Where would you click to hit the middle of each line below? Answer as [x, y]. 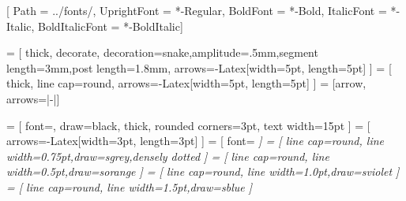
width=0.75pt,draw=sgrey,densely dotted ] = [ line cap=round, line [168, 156]
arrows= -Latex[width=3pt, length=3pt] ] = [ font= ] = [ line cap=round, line [195, 141]
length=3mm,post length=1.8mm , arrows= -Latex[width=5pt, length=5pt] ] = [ [199, 67]
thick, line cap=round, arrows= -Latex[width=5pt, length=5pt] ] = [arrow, [186, 83]
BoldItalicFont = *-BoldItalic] [111, 26]
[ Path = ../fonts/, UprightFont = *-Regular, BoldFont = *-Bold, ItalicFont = [197, 10]
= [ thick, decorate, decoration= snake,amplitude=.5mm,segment [162, 52]
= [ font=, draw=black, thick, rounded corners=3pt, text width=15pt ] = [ [188, 125]
